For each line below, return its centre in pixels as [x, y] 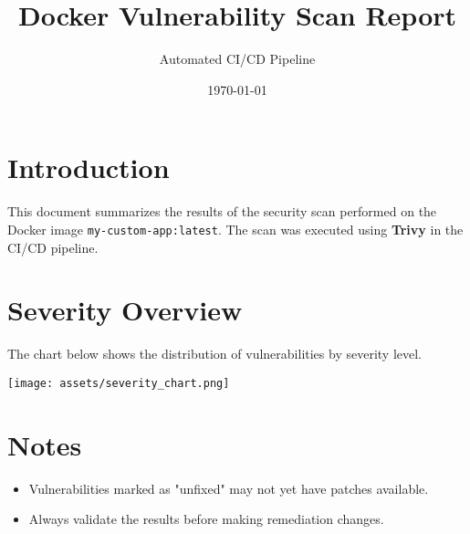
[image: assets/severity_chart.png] [119, 383]
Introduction [89, 168]
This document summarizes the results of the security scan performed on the [222, 211]
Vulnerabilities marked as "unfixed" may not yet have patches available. [229, 488]
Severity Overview [125, 310]
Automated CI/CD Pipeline [237, 59]
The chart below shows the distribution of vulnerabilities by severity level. [214, 354]
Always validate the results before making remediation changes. [206, 519]
